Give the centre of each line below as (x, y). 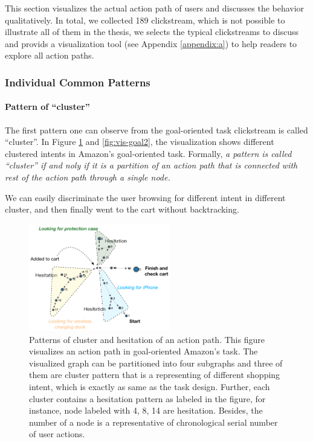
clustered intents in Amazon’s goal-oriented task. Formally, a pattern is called (148, 153)
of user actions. (57, 434)
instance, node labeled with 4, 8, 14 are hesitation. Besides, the (146, 410)
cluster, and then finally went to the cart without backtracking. (122, 209)
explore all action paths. (50, 55)
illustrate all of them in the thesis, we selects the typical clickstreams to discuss (152, 32)
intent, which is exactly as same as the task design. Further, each (150, 387)
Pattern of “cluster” (47, 107)
